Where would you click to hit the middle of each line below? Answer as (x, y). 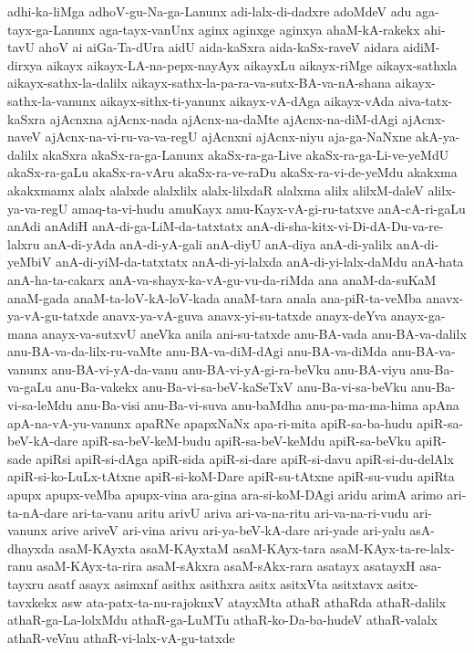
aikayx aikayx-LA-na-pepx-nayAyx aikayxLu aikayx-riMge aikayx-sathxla (252, 64)
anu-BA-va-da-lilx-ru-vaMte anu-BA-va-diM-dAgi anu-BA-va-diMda (197, 351)
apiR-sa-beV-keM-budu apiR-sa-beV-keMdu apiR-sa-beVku (247, 441)
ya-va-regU (38, 208)
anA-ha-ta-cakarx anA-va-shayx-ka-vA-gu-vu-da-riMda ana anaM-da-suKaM (222, 279)
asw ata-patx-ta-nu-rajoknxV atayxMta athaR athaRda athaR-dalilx (254, 601)
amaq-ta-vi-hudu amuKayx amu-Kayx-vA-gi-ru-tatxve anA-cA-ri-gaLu (268, 208)
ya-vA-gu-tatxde (53, 316)
